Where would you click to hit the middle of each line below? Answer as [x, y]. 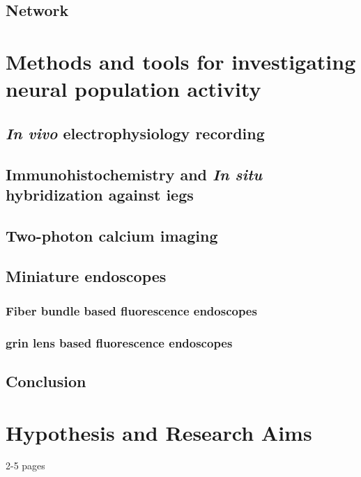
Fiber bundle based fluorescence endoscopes [131, 310]
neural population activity [133, 89]
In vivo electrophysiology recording [135, 133]
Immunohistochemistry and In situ [134, 174]
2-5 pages [25, 466]
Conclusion [46, 381]
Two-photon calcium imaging [112, 235]
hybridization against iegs [100, 194]
